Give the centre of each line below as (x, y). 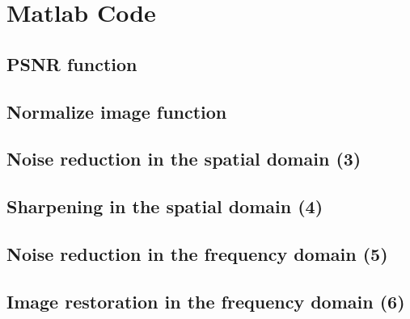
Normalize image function (117, 111)
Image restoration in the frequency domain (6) (206, 301)
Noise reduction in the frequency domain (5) (197, 253)
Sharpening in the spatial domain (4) (165, 206)
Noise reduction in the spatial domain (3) (184, 159)
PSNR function (72, 63)
